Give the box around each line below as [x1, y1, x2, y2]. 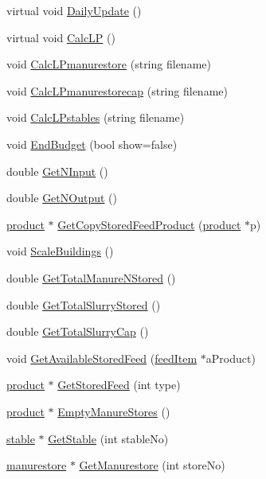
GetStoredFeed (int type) [57, 376, 181, 393]
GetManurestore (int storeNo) [79, 457, 225, 473]
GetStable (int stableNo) [48, 430, 169, 446]
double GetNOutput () [6, 189, 117, 206]
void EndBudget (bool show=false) [6, 135, 178, 152]
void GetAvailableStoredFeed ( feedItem [6, 349, 198, 366]
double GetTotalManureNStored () [6, 269, 176, 286]
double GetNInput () [6, 162, 108, 179]
